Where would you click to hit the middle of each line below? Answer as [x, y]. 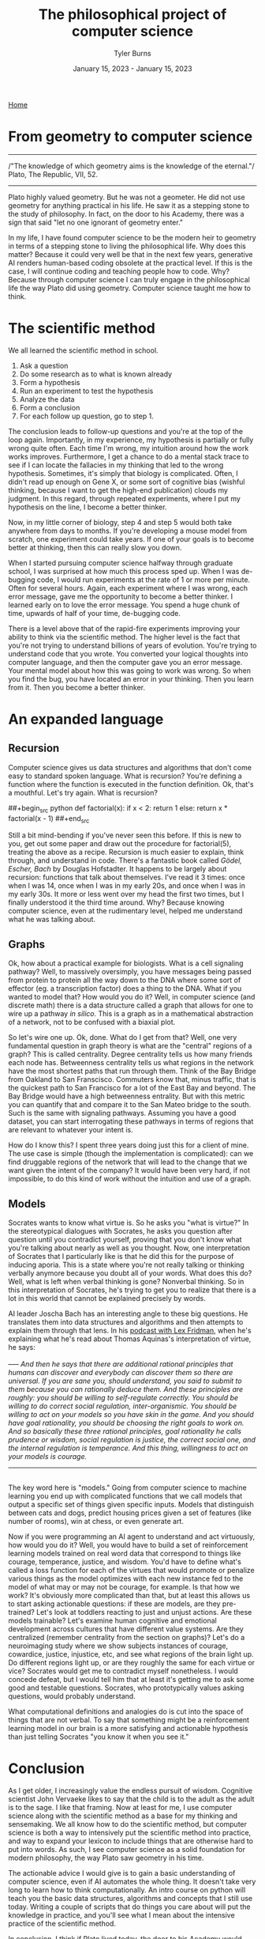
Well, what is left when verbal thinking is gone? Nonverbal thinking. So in [126, 1282]
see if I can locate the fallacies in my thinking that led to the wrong [116, 465]
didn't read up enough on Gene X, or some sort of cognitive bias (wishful [127, 482]
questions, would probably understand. [72, 1696]
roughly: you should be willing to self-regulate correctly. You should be [123, 1398]
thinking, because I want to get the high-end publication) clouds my [118, 490]
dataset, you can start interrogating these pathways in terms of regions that [131, 1121]
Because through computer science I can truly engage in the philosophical [129, 279]
